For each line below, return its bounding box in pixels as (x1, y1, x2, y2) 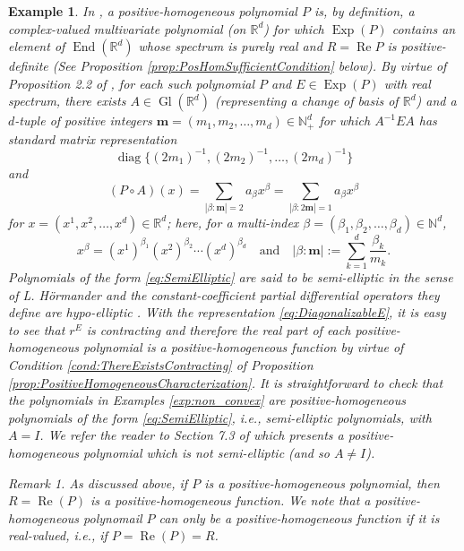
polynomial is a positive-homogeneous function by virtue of (83, 338, 404, 357)
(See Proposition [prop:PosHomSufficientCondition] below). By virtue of (52, 56, 447, 75)
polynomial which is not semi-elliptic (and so (83, 443, 330, 461)
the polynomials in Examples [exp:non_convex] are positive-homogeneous (8, 391, 406, 409)
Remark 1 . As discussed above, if (8, 473, 188, 492)
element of (8, 37, 65, 56)
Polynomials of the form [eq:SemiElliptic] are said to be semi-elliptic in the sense (8, 268, 453, 287)
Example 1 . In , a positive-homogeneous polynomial (8, 2, 297, 20)
